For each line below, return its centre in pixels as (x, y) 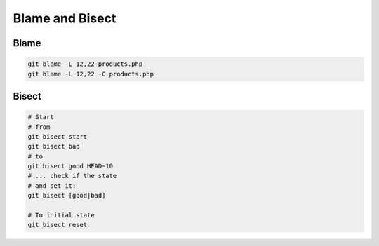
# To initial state (61, 215)
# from (39, 127)
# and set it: (52, 185)
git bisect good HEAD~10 (71, 166)
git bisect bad (54, 146)
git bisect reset (58, 225)
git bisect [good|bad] (67, 196)
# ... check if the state (72, 176)
